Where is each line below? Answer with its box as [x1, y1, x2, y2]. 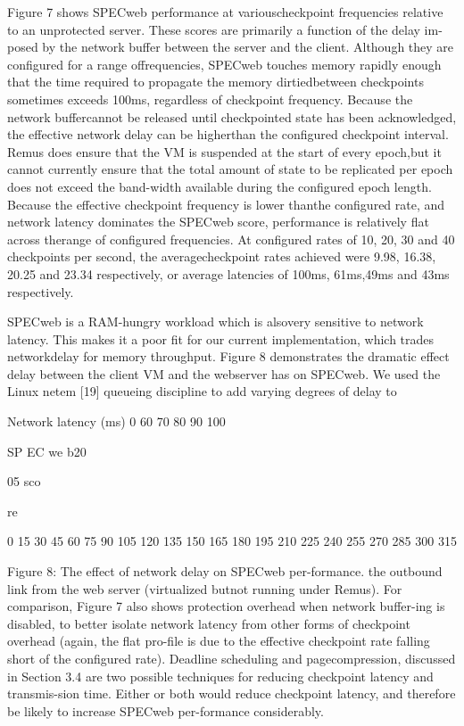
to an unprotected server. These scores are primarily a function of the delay [7, 20, 420, 38]
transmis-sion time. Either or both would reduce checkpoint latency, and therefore [7, 684, 456, 703]
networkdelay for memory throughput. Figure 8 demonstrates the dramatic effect [7, 347, 450, 366]
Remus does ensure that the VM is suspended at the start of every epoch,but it [7, 142, 442, 161]
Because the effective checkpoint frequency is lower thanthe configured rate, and [7, 194, 445, 213]
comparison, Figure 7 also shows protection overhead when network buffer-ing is [7, 597, 445, 615]
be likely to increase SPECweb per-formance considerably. [7, 701, 324, 720]
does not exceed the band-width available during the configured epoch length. [7, 177, 432, 195]
